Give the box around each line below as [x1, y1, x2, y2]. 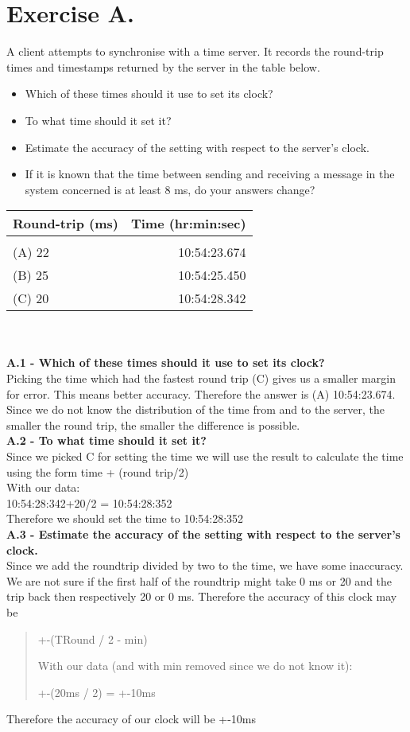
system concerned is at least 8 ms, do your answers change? [25, 181, 315, 197]
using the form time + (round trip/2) [6, 463, 189, 480]
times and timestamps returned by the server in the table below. [6, 58, 320, 75]
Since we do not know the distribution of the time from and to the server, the [6, 401, 385, 418]
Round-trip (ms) [13, 214, 118, 233]
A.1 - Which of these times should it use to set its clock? [6, 354, 325, 371]
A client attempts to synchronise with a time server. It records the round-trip [6, 43, 384, 60]
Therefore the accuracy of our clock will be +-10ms [6, 711, 257, 727]
